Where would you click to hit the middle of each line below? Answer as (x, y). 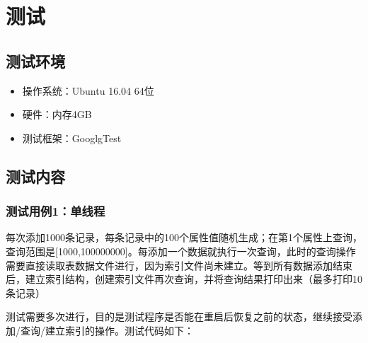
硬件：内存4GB (57, 114)
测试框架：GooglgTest (72, 138)
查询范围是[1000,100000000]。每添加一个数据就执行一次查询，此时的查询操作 (181, 251)
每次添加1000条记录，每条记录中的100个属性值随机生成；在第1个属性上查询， (184, 237)
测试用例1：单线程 (56, 211)
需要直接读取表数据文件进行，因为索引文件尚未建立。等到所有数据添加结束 (179, 265)
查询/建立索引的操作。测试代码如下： (107, 330)
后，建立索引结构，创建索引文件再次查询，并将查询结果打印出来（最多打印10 (184, 279)
